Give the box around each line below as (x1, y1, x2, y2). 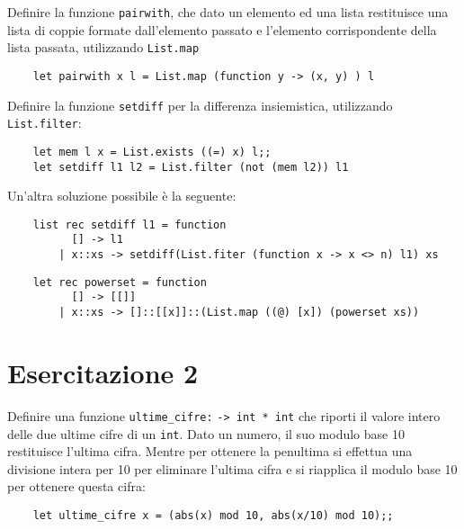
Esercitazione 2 (7, 354, 199, 390)
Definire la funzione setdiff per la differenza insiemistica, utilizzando (7, 95, 393, 114)
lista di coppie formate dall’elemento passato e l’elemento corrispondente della (7, 20, 437, 39)
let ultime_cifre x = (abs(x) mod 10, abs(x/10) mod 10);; (32, 508, 394, 522)
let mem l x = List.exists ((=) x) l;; (32, 145, 272, 158)
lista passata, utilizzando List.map (7, 38, 200, 57)
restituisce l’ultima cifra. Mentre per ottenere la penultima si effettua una (7, 442, 413, 461)
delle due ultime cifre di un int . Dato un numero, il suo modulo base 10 (7, 424, 405, 443)
